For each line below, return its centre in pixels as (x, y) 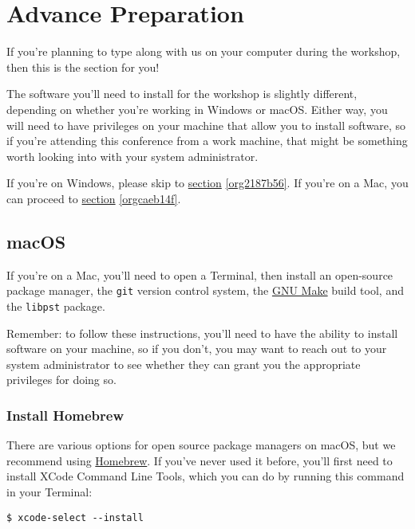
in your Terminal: (49, 491)
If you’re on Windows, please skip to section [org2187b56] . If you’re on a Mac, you (207, 183)
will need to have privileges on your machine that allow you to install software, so (206, 125)
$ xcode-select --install (75, 517)
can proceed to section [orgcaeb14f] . (94, 198)
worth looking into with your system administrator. (132, 156)
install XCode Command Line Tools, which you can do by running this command (206, 476)
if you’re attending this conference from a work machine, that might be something (207, 141)
